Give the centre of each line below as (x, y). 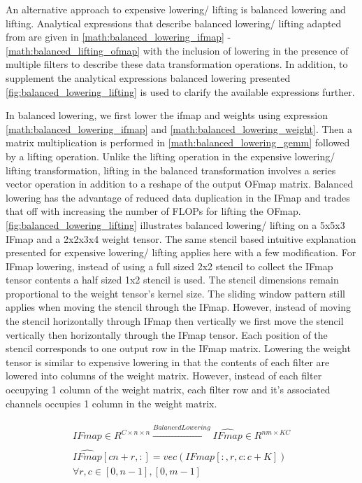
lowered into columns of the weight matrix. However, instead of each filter (164, 376)
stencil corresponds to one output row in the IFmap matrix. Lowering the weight (178, 348)
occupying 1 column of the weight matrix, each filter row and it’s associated (168, 390)
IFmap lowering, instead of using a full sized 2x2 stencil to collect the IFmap (169, 266)
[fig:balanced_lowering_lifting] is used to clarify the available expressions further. (180, 91)
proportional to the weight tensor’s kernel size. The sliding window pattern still (175, 293)
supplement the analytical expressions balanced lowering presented (148, 77)
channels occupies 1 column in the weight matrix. (111, 403)
